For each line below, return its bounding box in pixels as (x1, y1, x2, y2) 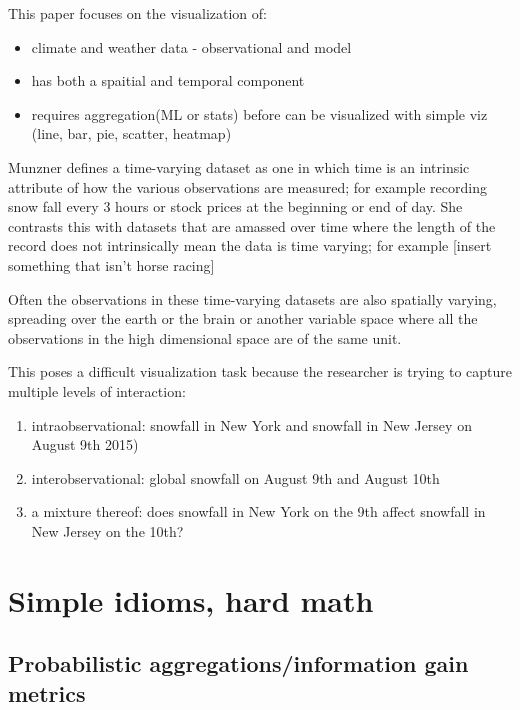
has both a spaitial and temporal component (31, 70, 305, 91)
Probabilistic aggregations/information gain (8, 648, 469, 679)
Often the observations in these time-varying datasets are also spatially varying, (8, 288, 497, 309)
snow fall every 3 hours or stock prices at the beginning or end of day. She (8, 196, 463, 217)
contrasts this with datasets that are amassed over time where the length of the (8, 215, 496, 236)
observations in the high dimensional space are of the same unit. (8, 327, 402, 348)
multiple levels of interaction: (8, 380, 186, 401)
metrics (8, 677, 86, 708)
